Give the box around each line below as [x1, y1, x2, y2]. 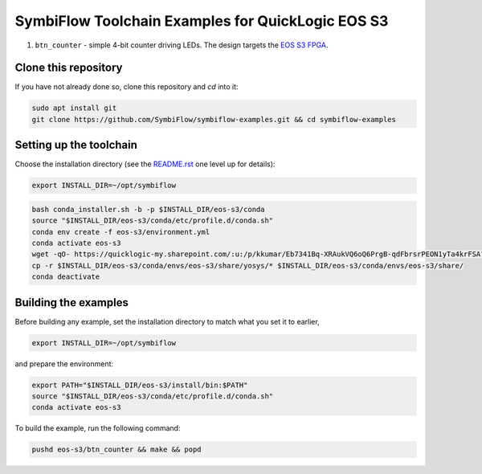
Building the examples [14, 296, 129, 309]
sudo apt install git [31, 104, 117, 112]
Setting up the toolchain [14, 138, 138, 152]
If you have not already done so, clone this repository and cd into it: [14, 82, 239, 92]
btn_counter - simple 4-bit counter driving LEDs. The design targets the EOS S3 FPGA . [35, 40, 329, 50]
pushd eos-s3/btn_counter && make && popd [31, 445, 202, 454]
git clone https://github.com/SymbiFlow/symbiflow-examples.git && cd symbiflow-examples [31, 115, 397, 124]
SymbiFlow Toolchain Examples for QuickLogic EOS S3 [14, 12, 389, 30]
